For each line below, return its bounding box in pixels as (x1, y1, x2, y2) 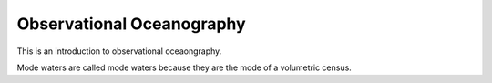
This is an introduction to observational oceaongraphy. (16, 46, 222, 57)
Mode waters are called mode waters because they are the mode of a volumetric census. (16, 62, 353, 73)
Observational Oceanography (16, 14, 246, 34)
